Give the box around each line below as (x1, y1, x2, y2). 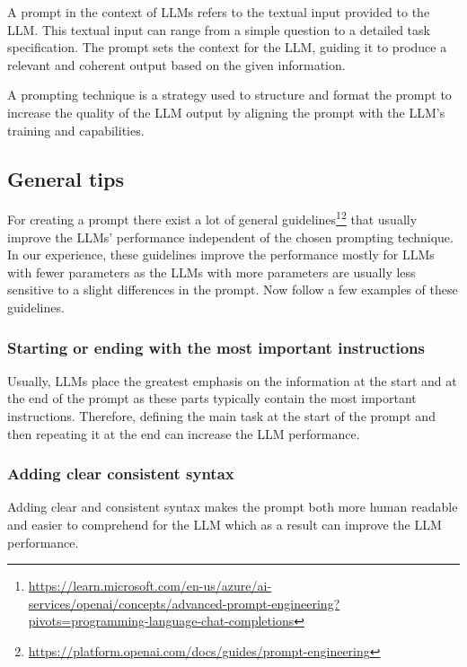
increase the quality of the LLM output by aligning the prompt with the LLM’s (7, 102, 445, 121)
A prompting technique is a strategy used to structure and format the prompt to (7, 85, 452, 104)
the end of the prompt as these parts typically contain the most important (7, 389, 417, 408)
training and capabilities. (7, 120, 145, 139)
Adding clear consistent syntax (7, 462, 234, 485)
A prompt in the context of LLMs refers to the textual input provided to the (7, 3, 430, 21)
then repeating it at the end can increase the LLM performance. (7, 424, 360, 443)
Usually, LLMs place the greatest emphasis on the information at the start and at (7, 371, 457, 390)
